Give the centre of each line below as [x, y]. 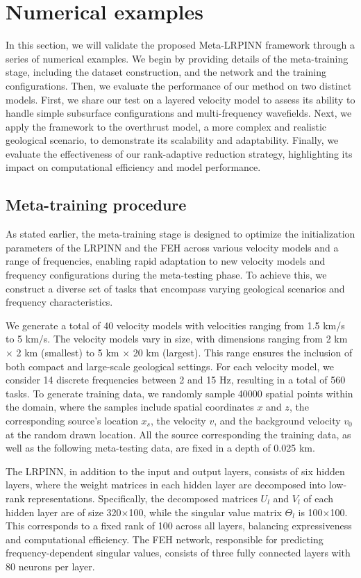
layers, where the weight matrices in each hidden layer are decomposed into [166, 485]
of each [319, 498]
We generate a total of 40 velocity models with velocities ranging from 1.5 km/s [175, 325]
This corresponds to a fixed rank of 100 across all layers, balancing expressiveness [179, 526]
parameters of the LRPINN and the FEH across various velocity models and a [172, 247]
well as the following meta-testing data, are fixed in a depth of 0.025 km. [160, 448]
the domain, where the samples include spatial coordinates [130, 407]
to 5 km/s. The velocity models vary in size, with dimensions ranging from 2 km [177, 339]
